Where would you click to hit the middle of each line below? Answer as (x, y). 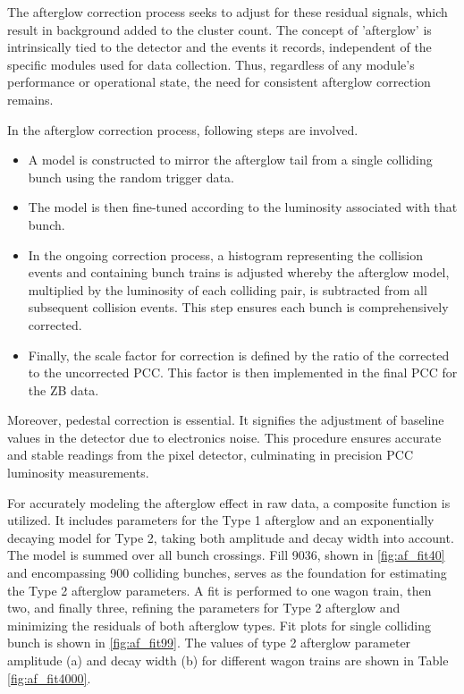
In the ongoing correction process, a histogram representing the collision (226, 254)
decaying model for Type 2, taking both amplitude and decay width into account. (231, 537)
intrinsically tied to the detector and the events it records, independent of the (219, 47)
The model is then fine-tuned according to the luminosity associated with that (243, 207)
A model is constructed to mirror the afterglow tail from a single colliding (230, 160)
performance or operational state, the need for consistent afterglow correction (219, 82)
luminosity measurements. (78, 473)
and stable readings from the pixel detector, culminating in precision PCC (211, 455)
